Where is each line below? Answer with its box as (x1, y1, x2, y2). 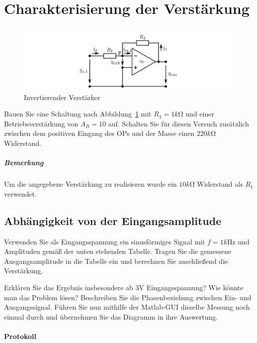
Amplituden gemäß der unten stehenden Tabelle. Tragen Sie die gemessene (4, 246, 232, 256)
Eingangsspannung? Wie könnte (146, 282, 244, 292)
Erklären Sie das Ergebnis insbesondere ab (4, 282, 133, 292)
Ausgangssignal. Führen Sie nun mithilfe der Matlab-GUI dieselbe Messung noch (4, 302, 250, 312)
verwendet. (4, 188, 37, 199)
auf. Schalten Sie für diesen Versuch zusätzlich (108, 118, 249, 128)
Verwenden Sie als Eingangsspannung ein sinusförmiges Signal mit (4, 236, 205, 246)
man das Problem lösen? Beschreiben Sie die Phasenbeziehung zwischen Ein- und (4, 292, 252, 302)
